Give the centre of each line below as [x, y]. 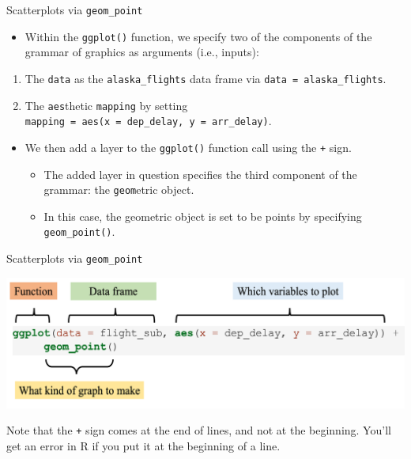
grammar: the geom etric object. [119, 190]
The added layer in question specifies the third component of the [200, 174]
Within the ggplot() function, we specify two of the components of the [198, 36]
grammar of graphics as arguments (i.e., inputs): [142, 52]
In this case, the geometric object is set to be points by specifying [203, 216]
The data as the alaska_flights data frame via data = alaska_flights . [205, 78]
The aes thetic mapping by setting [106, 105]
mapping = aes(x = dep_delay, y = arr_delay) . [148, 121]
